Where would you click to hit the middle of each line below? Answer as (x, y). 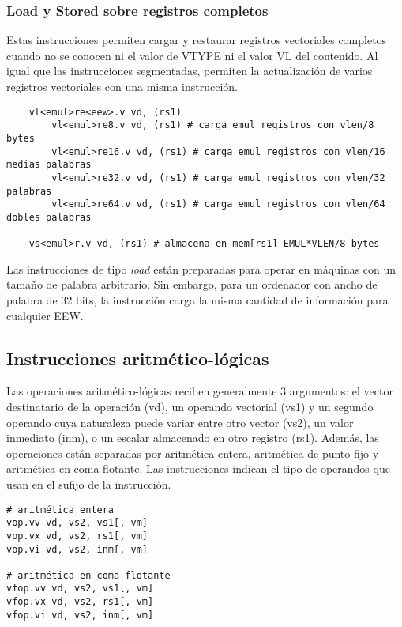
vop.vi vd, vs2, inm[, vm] (77, 549)
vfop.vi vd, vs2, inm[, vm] (80, 615)
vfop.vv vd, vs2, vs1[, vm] (80, 589)
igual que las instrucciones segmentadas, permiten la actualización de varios (190, 71)
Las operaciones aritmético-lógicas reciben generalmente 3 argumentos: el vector (200, 391)
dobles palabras (49, 217)
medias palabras (49, 165)
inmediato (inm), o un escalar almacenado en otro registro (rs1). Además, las (193, 438)
